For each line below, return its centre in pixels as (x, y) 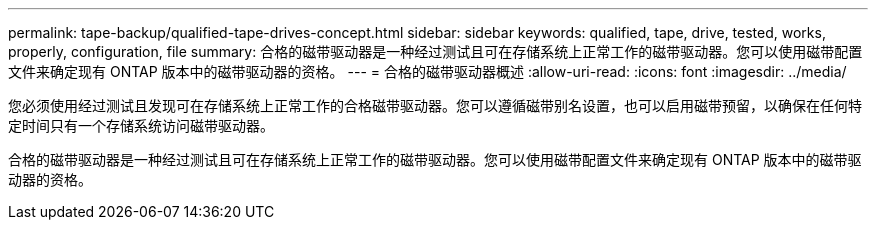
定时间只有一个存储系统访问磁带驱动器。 (141, 125)
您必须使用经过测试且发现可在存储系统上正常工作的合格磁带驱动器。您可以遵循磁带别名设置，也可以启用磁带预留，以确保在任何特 (435, 105)
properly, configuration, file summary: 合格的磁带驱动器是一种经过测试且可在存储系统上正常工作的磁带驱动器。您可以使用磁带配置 (435, 51)
